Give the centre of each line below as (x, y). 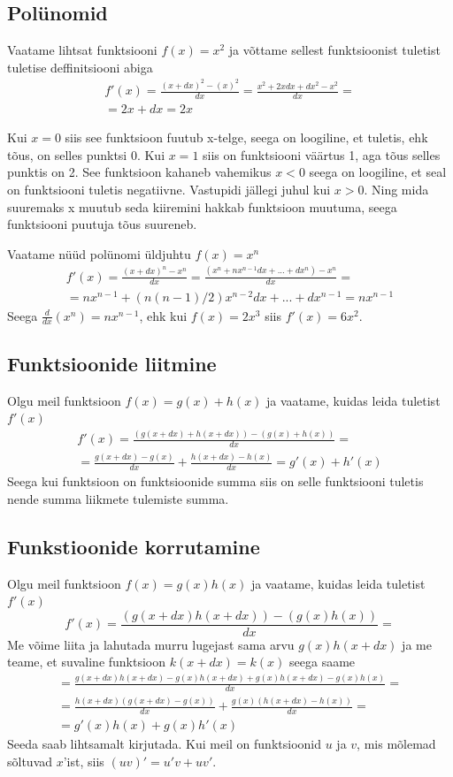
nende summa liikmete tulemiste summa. (118, 498)
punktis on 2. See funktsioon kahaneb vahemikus (139, 172)
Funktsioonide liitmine (112, 363)
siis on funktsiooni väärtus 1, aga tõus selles (322, 154)
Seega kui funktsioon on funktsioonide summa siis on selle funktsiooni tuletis (215, 481)
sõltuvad (30, 761)
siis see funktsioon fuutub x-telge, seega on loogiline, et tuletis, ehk (246, 137)
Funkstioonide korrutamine (134, 546)
